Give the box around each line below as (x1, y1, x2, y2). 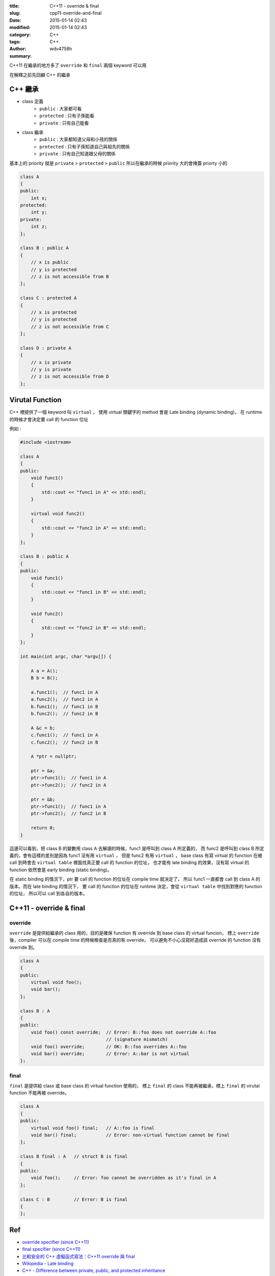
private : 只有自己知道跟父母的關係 (39, 151, 116, 157)
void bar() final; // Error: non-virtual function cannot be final (31, 1132, 230, 1138)
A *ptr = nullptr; (31, 753, 77, 759)
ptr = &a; (31, 768, 56, 774)
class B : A (20, 1008, 50, 1014)
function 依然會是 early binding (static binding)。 (9, 867, 112, 873)
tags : (9, 38, 21, 44)
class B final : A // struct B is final (20, 1154, 128, 1160)
